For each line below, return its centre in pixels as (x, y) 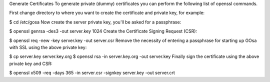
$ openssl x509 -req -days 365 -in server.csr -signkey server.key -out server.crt (92, 73)
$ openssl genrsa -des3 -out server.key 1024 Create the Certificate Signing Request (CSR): (103, 31)
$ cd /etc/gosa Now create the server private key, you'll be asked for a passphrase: (95, 22)
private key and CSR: (31, 63)
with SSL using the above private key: (48, 47)
